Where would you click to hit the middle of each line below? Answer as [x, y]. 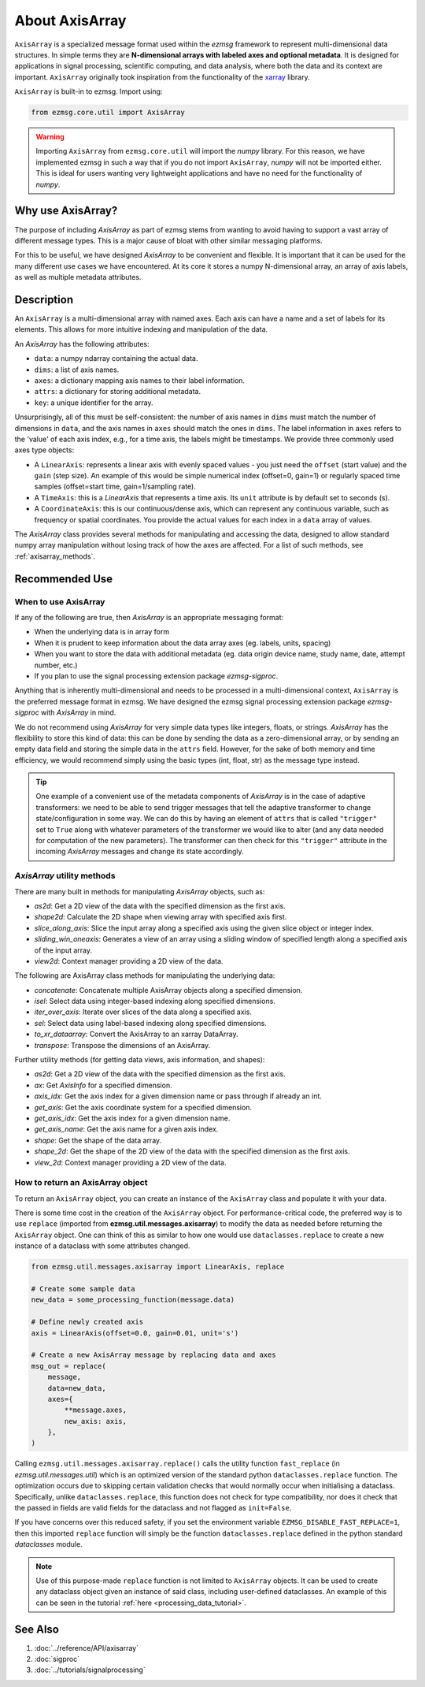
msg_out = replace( [68, 1366]
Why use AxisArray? [66, 211]
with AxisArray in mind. [78, 712]
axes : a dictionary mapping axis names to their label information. [140, 380]
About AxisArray [70, 20]
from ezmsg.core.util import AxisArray [108, 113]
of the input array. [63, 950]
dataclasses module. [48, 1544]
